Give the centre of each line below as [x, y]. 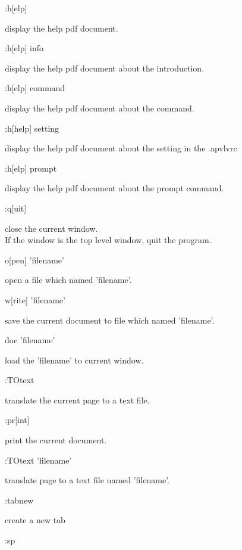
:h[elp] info [24, 48]
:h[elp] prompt [31, 168]
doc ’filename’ [30, 340]
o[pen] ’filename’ [34, 260]
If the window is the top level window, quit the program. [108, 240]
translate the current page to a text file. [77, 400]
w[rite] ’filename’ [35, 299]
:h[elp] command [35, 88]
